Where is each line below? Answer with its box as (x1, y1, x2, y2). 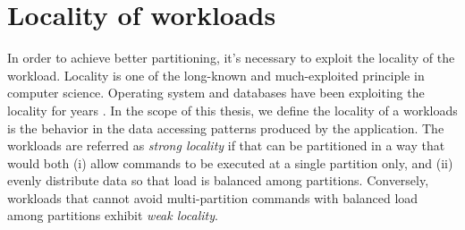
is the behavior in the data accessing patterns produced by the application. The (7, 118, 444, 137)
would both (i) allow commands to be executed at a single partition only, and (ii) (7, 153, 453, 172)
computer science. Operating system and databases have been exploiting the (7, 83, 425, 102)
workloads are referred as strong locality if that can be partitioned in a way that (7, 136, 445, 155)
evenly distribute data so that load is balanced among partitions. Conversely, (7, 171, 429, 190)
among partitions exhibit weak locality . (7, 206, 218, 225)
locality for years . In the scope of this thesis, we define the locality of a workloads (7, 100, 458, 119)
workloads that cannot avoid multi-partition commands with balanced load (7, 188, 418, 207)
